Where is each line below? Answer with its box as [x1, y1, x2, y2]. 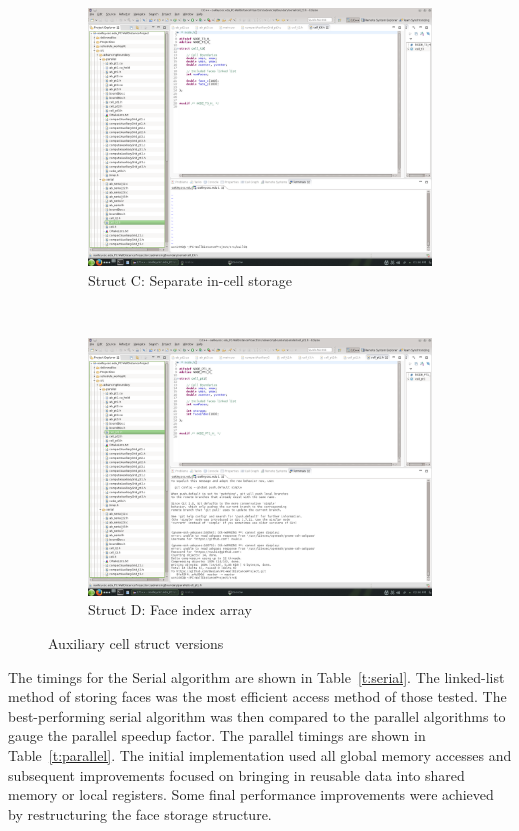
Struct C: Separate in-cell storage [88, 269, 292, 290]
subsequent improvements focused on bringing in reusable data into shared [8, 764, 465, 785]
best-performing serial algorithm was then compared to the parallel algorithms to [8, 705, 506, 726]
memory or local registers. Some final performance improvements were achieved [8, 784, 494, 805]
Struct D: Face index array [88, 599, 252, 620]
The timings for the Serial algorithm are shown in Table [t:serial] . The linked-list [8, 666, 505, 687]
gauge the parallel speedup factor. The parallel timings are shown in [8, 725, 426, 746]
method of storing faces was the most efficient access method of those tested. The [8, 686, 507, 707]
